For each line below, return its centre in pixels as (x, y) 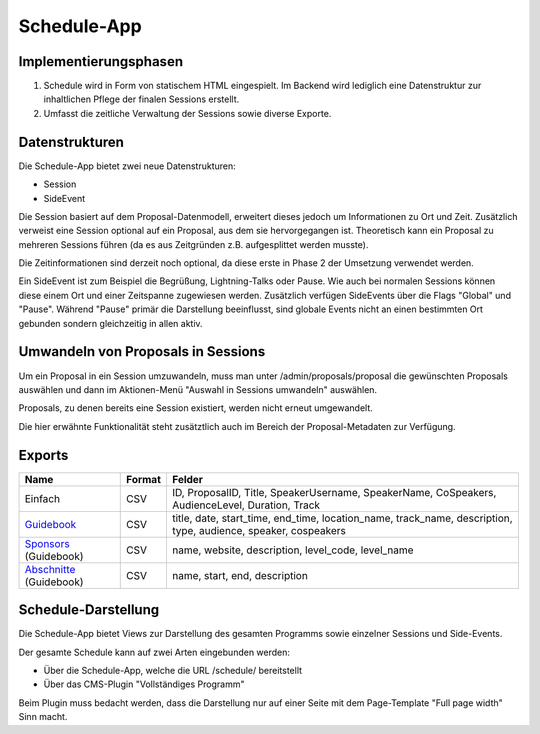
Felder (187, 479)
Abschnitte (50, 569)
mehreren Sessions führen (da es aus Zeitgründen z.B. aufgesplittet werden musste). (193, 244)
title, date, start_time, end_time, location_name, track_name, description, (342, 518)
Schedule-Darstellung (89, 610)
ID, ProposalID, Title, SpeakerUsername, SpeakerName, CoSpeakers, (334, 492)
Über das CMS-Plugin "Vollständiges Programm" (144, 684)
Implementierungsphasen (101, 61)
